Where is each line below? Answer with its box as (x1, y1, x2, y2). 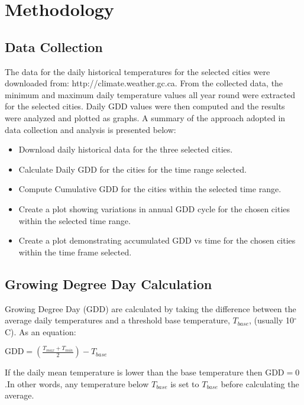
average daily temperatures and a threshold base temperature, (5, 314, 230, 326)
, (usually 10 (249, 314, 294, 326)
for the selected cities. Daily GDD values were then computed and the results (5, 100, 285, 112)
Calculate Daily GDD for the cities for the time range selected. (18, 163, 247, 175)
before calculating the (221, 377, 299, 390)
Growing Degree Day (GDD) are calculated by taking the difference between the (5, 302, 296, 315)
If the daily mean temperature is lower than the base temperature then (5, 366, 263, 378)
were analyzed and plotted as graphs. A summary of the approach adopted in (5, 111, 286, 124)
